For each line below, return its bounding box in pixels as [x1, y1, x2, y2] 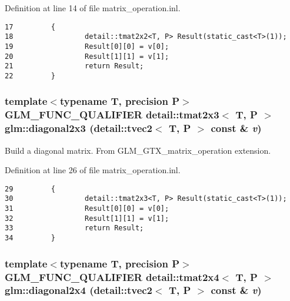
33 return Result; [5, 224, 144, 233]
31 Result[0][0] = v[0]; [5, 204, 169, 213]
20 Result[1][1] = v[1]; [5, 52, 169, 61]
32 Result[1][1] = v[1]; [5, 214, 169, 223]
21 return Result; [5, 62, 144, 71]
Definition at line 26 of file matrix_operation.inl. [5, 164, 181, 176]
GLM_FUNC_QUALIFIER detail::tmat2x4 [5, 269, 219, 284]
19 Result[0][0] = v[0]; [5, 42, 169, 51]
